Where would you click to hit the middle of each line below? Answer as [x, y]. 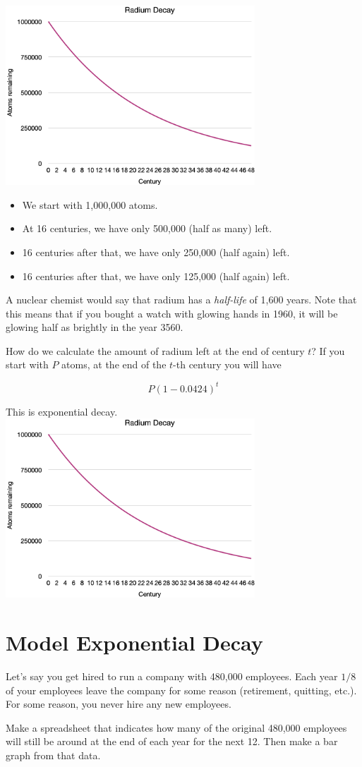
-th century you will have [227, 364]
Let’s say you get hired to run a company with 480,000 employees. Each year [172, 676]
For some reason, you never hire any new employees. [119, 704]
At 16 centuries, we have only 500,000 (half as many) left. [147, 228]
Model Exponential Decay [134, 642]
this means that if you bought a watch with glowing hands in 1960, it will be [172, 313]
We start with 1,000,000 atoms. [90, 204]
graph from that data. [53, 755]
